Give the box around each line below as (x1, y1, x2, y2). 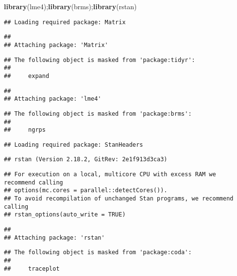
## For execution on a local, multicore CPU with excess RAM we (4, 171, 216, 178)
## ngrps (4, 126, 46, 134)
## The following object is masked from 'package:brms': (4, 110, 192, 117)
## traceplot (4, 265, 60, 272)
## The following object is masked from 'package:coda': (4, 249, 192, 256)
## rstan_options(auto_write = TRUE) (4, 211, 126, 218)
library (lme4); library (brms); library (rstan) (4, 1, 137, 11)
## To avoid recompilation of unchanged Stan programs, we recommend (4, 195, 234, 202)
